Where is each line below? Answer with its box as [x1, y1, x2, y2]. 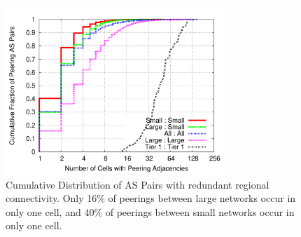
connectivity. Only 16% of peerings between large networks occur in [6, 191, 296, 205]
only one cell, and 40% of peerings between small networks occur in [6, 204, 295, 219]
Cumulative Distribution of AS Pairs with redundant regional [6, 177, 269, 191]
